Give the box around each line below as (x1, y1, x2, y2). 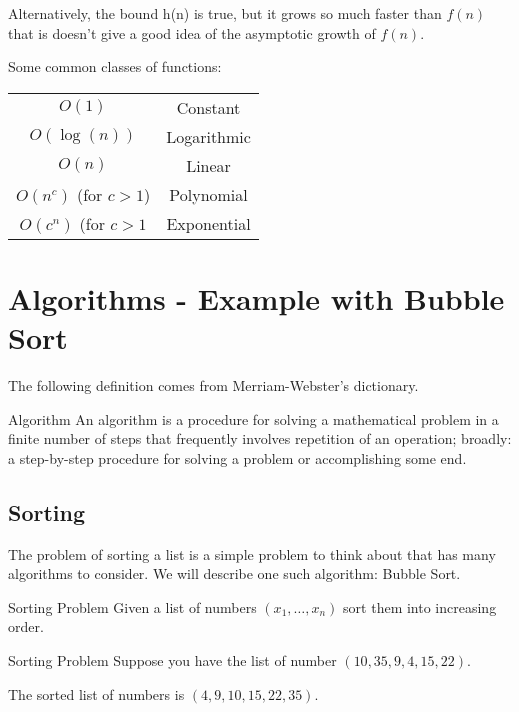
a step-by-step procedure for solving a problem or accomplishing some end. (8, 447, 467, 468)
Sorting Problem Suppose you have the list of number (8, 650, 337, 671)
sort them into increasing (343, 596, 497, 617)
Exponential (166, 211, 251, 235)
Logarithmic (166, 124, 251, 148)
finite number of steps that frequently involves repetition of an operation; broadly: (8, 428, 512, 449)
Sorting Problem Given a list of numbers (8, 596, 257, 617)
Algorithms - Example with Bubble (8, 277, 505, 318)
